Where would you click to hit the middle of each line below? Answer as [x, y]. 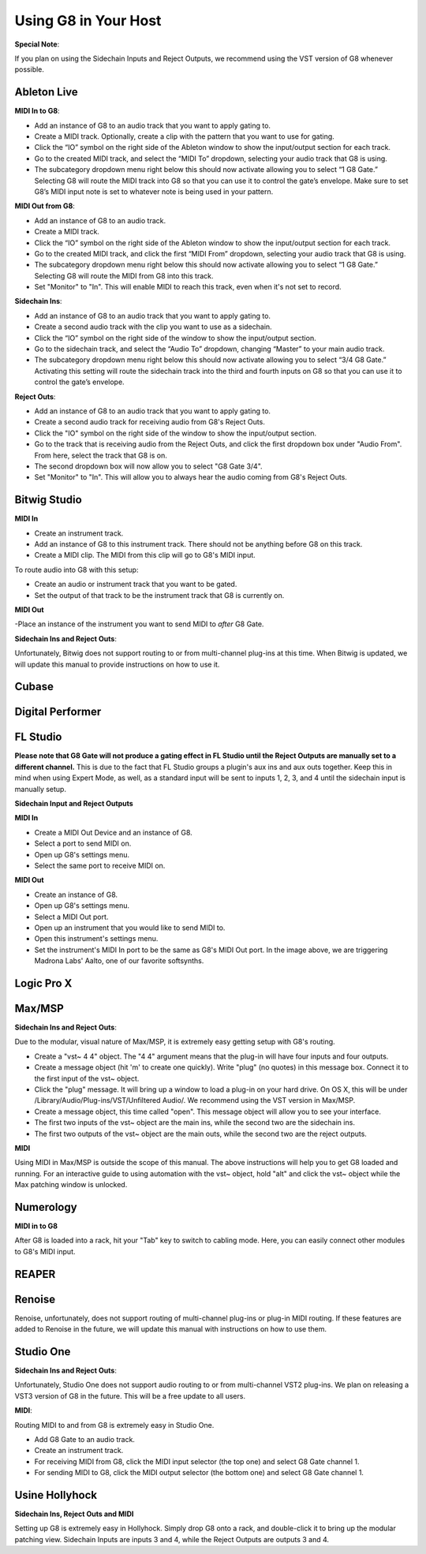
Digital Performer [58, 712]
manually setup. [41, 789]
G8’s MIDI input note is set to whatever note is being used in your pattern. [154, 191]
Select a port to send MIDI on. [83, 843]
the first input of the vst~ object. [87, 1078]
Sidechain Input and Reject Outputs [74, 804]
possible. [30, 69]
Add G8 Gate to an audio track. [85, 1439]
